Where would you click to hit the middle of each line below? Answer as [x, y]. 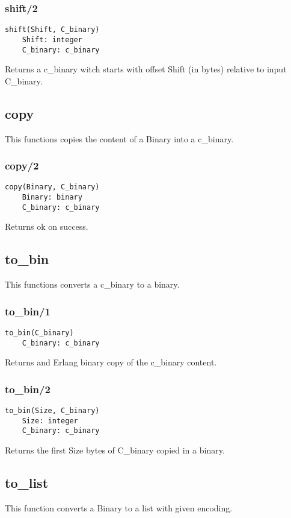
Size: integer [50, 421]
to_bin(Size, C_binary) [52, 411]
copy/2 [22, 166]
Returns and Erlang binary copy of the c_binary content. [111, 362]
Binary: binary [52, 197]
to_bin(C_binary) [39, 333]
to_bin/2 [28, 389]
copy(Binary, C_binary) [52, 187]
